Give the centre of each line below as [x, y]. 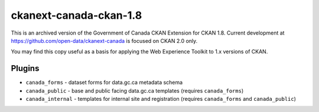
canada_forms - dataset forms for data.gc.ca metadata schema [104, 83]
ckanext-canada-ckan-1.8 [77, 15]
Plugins [25, 68]
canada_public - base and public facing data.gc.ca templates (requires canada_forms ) [135, 90]
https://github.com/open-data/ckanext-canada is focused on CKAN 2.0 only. [104, 40]
